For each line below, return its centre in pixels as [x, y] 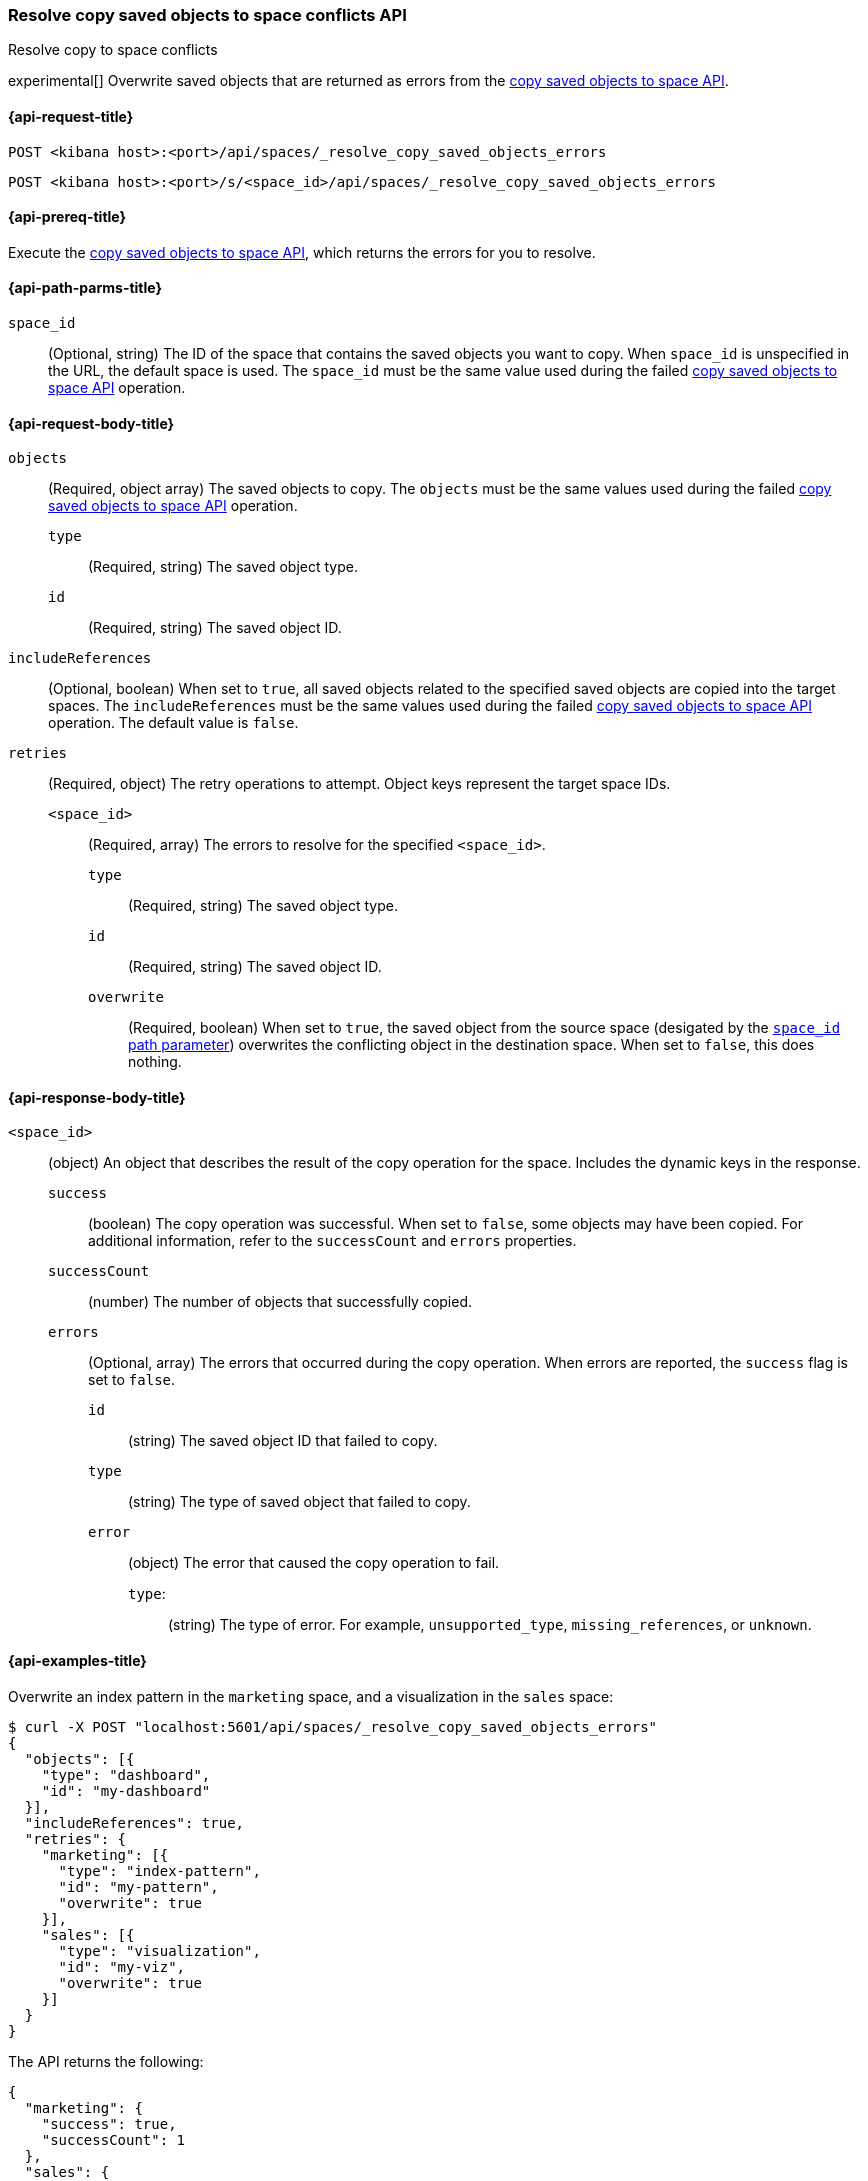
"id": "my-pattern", [138, 1886]
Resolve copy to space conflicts [113, 50]
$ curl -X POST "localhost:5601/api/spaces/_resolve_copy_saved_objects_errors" [333, 1726]
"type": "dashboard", [126, 1774]
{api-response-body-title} [97, 1097]
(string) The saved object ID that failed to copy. [283, 1441]
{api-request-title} [71, 116]
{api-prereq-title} [67, 217]
